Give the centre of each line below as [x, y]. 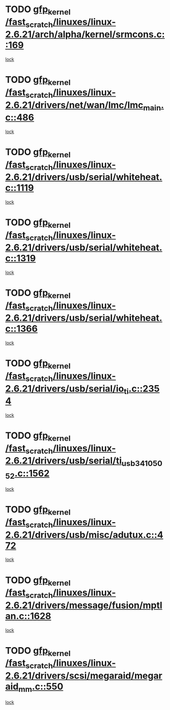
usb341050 [142, 463]
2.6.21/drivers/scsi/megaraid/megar [84, 675]
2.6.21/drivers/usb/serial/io [65, 388]
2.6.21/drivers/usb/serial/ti [63, 461]
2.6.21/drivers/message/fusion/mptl [84, 605]
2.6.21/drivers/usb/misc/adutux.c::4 [84, 535]
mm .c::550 [41, 687]
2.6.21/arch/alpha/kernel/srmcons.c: [85, 35]
